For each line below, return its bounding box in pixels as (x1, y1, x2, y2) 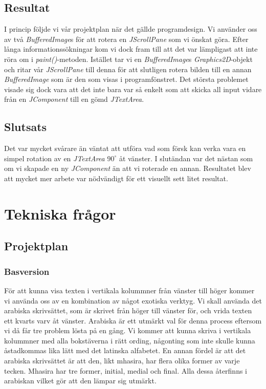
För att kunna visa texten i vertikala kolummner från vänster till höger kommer (4, 285, 255, 295)
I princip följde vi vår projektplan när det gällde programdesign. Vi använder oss (4, 24, 257, 34)
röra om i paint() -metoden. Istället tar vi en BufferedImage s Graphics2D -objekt (4, 53, 253, 64)
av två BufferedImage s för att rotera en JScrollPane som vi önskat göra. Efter (4, 33, 249, 44)
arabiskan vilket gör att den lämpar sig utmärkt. (4, 375, 157, 386)
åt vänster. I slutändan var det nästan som (119, 153, 253, 163)
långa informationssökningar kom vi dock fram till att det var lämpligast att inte (4, 44, 258, 54)
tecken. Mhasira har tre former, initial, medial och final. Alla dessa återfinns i (4, 365, 248, 376)
